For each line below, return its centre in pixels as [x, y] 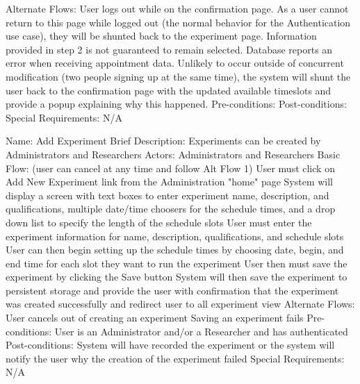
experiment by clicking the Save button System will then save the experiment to [177, 277]
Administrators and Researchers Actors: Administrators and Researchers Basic [173, 154]
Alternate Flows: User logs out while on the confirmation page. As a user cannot [177, 8]
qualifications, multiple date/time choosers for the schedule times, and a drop [171, 209]
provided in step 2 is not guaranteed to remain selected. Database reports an [169, 49]
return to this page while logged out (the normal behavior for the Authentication [178, 22]
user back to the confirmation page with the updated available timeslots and [169, 90]
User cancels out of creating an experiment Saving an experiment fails [155, 318]
